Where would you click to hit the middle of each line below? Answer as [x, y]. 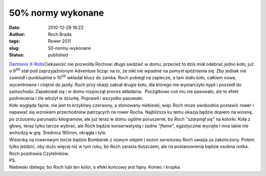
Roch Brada [60, 34]
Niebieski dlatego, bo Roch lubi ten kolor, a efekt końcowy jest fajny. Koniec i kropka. [95, 167]
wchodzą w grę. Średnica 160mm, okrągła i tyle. [58, 133]
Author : [17, 34]
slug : [14, 48]
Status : [17, 55]
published [58, 55]
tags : [15, 41]
